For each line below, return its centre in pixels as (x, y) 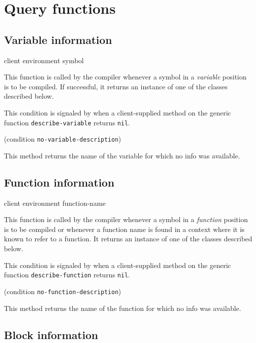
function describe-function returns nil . (67, 275)
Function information (59, 182)
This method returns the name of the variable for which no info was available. (122, 155)
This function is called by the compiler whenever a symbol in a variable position (125, 77)
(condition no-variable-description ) (63, 139)
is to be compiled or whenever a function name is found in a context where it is (124, 229)
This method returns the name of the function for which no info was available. (123, 308)
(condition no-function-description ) (63, 291)
